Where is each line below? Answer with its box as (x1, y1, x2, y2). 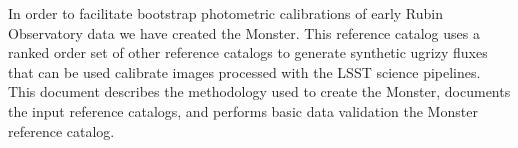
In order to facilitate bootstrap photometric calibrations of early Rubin (8, 3, 444, 23)
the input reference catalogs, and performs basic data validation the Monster (8, 100, 478, 121)
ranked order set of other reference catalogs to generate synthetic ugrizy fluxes (8, 42, 488, 63)
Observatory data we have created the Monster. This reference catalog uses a (8, 22, 480, 43)
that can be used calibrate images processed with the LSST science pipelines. (8, 61, 481, 82)
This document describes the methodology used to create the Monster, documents (8, 81, 511, 102)
